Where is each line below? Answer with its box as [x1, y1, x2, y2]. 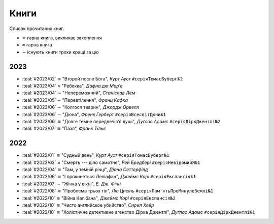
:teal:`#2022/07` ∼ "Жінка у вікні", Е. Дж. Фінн [22, 181, 121, 187]
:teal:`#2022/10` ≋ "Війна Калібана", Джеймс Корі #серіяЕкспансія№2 [22, 195, 176, 201]
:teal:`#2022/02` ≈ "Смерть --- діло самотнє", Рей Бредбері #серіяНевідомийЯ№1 [22, 159, 200, 165]
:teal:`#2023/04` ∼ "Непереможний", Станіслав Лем [22, 90, 135, 96]
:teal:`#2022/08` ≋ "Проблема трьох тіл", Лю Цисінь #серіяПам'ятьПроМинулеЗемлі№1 [22, 188, 214, 194]
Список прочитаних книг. [9, 25, 64, 32]
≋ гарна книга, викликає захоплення [22, 35, 102, 41]
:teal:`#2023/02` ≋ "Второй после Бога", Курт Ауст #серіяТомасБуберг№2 [22, 75, 183, 81]
